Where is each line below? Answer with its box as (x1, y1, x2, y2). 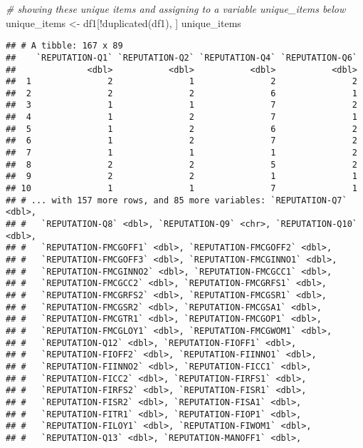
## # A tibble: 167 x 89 (6, 41, 123, 51)
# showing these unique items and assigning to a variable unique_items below (6, 1, 346, 16)
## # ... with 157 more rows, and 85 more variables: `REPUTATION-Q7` (6, 195, 347, 205)
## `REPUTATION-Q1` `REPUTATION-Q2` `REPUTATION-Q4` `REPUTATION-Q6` (6, 52, 357, 63)
